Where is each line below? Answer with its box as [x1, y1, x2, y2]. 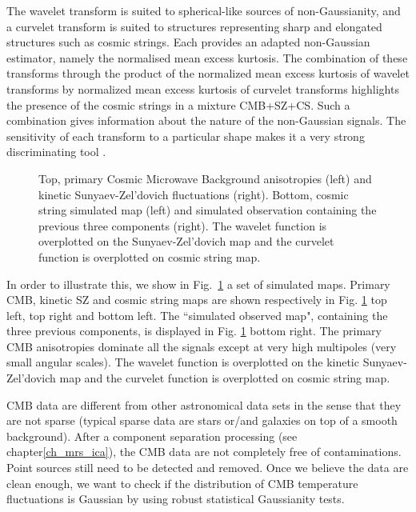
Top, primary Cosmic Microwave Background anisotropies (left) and [38, 170, 372, 186]
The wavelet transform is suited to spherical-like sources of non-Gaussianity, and [6, 2, 401, 18]
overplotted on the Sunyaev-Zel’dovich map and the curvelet [38, 233, 334, 250]
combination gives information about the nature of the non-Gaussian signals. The [6, 112, 406, 129]
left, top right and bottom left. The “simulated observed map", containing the [6, 306, 388, 323]
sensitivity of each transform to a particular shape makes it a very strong [6, 127, 365, 144]
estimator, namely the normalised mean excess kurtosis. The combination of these [6, 49, 408, 66]
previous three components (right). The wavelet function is [38, 217, 327, 234]
